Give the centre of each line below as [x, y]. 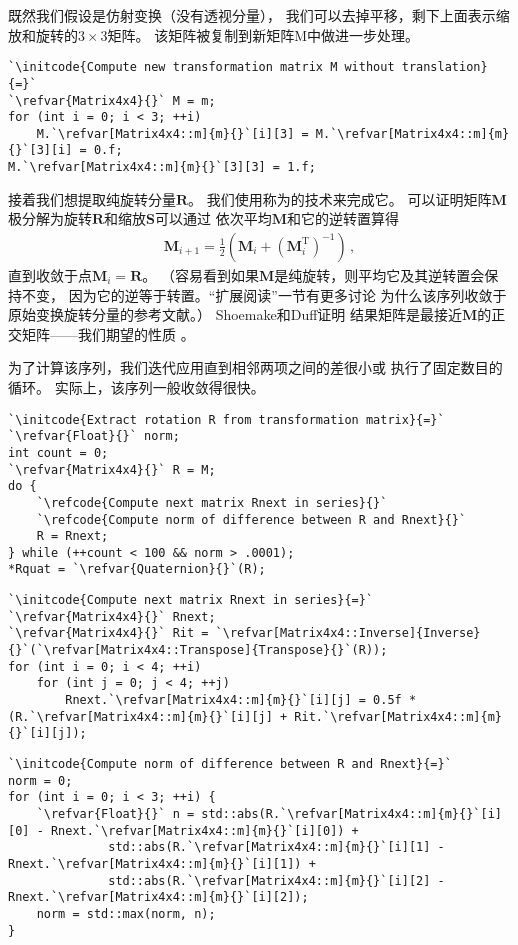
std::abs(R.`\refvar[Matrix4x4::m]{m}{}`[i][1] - [276, 847]
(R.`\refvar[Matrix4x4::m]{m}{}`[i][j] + [148, 716]
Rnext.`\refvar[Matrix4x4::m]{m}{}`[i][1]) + [162, 863]
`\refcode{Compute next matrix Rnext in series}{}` [212, 502]
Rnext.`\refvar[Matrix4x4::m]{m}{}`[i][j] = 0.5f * [241, 700]
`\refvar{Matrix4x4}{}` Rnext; [112, 616]
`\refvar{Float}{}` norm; [94, 436]
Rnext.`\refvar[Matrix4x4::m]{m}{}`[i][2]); [158, 897]
